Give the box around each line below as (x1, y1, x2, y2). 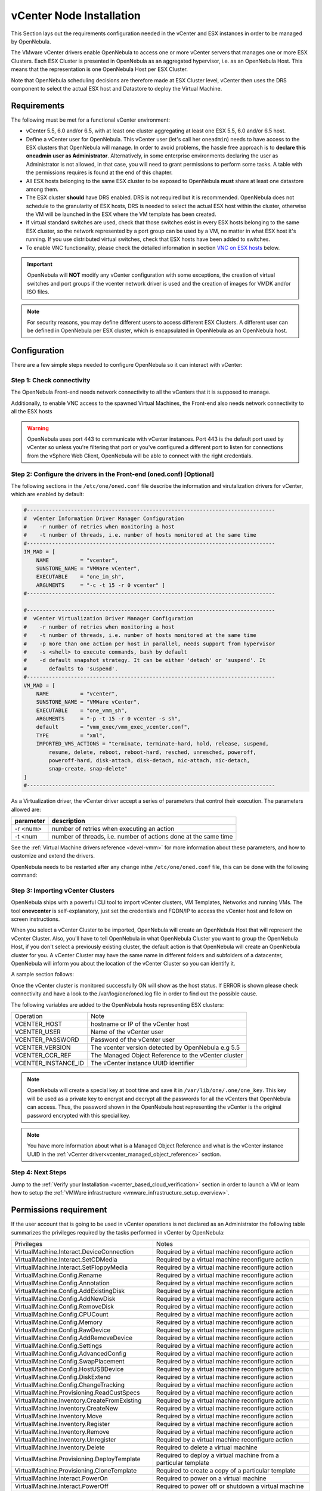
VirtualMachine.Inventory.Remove (14, 1427, 110, 1436)
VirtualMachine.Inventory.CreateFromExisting (14, 1396, 142, 1405)
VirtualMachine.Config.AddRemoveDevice (14, 1334, 133, 1342)
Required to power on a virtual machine (156, 1474, 267, 1482)
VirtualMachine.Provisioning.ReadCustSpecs (14, 1388, 140, 1397)
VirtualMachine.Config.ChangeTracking (14, 1381, 125, 1389)
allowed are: (11, 806, 41, 813)
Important (27, 261, 53, 268)
